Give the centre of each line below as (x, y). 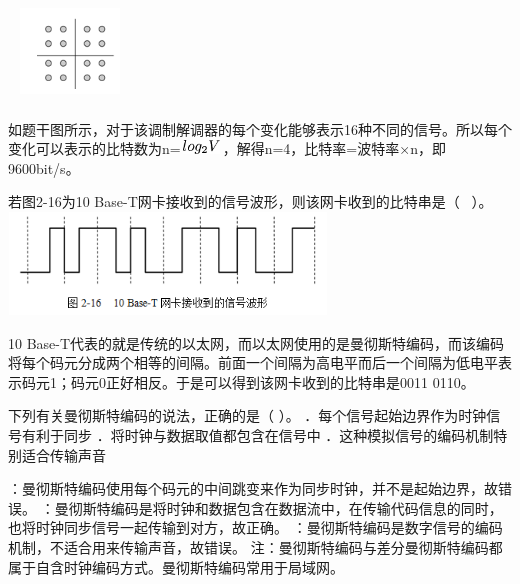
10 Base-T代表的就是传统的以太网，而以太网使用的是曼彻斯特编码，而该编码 (256, 342)
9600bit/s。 (44, 167)
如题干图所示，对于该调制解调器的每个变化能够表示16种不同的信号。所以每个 (260, 128)
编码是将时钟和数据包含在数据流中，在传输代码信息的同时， (306, 507)
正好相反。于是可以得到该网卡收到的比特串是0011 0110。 (290, 381)
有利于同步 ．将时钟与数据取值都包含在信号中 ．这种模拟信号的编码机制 (257, 434)
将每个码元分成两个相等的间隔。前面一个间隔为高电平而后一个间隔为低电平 (253, 362)
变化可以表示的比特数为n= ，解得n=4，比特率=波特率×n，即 (227, 148)
